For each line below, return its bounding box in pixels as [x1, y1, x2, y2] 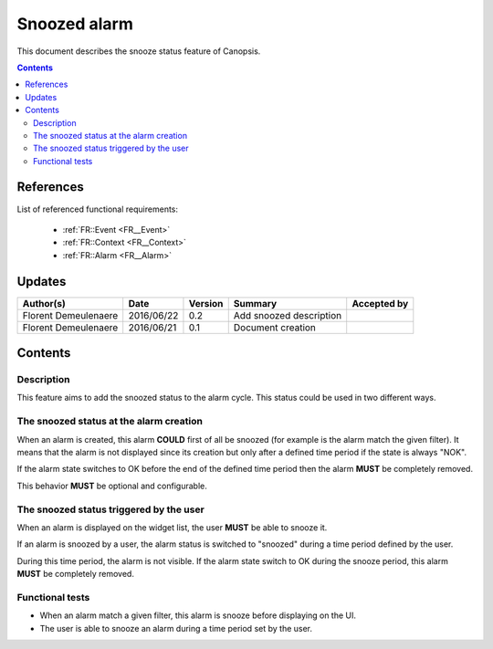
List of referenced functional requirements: [16, 204, 178, 215]
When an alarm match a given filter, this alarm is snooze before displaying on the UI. [39, 610, 356, 621]
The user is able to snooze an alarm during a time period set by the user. [39, 623, 313, 633]
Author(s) [22, 297, 66, 309]
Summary [233, 297, 278, 309]
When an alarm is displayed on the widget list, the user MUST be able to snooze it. [16, 521, 328, 533]
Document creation [233, 320, 317, 333]
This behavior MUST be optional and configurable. [16, 480, 207, 491]
